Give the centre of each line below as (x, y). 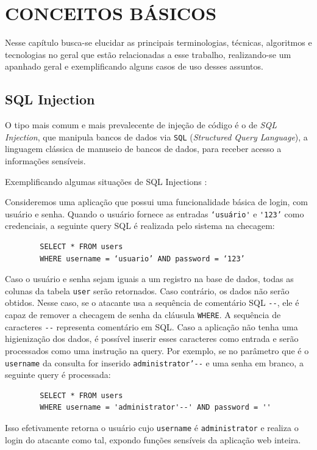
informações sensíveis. (45, 160)
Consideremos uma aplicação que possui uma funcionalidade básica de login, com (157, 202)
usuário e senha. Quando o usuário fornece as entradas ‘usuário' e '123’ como (155, 213)
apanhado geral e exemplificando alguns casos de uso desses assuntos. (134, 66)
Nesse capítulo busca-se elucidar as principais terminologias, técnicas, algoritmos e (158, 42)
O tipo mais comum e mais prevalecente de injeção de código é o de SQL (141, 125)
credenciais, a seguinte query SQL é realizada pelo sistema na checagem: (140, 226)
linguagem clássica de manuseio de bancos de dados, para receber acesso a (143, 149)
